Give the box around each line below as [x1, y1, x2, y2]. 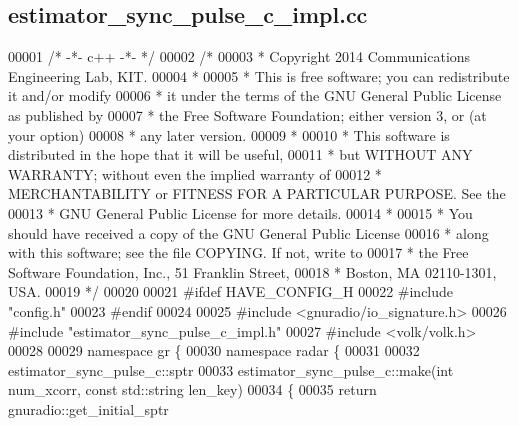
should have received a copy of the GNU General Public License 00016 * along [8, 222, 489, 243]
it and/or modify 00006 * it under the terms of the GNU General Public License [8, 85, 502, 106]
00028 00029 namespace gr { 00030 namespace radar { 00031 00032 [8, 340, 420, 361]
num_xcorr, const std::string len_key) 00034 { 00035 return [8, 379, 377, 400]
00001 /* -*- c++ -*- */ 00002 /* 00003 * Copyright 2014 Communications [8, 46, 471, 67]
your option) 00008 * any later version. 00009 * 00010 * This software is [8, 124, 450, 145]
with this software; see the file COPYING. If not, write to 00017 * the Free [8, 242, 469, 263]
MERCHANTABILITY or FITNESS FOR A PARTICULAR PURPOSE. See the [8, 183, 506, 204]
